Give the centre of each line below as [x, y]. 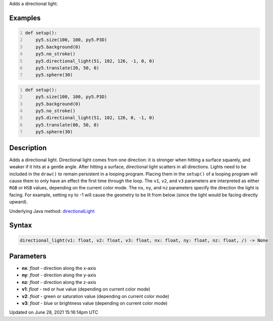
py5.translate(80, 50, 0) [68, 125]
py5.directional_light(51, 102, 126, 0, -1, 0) [95, 118]
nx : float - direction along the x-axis [59, 268]
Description [28, 148]
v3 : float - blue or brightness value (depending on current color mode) [95, 303]
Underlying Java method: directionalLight [52, 211]
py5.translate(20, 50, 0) [68, 68]
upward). [19, 202]
